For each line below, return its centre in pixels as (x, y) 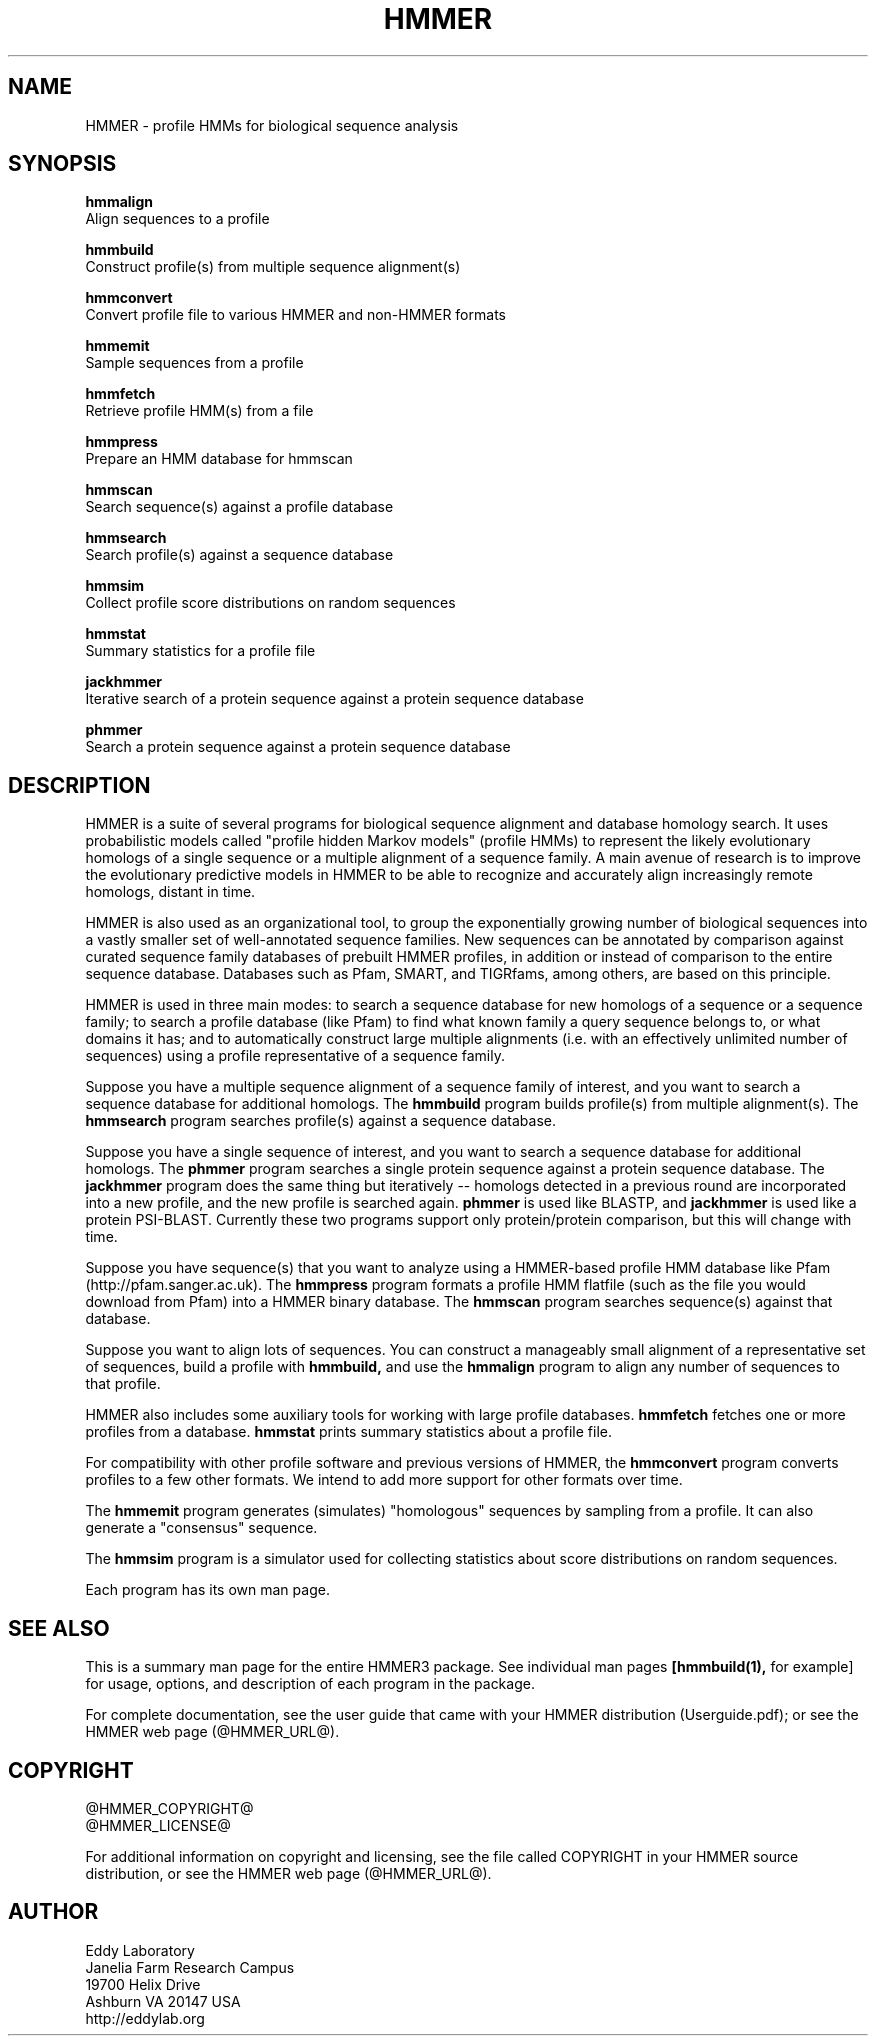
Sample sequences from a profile (194, 363)
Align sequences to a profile (177, 219)
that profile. (123, 1384)
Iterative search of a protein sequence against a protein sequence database (334, 699)
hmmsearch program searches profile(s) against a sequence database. (321, 1121)
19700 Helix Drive (143, 1984)
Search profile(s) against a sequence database (239, 555)
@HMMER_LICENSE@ (158, 1825)
